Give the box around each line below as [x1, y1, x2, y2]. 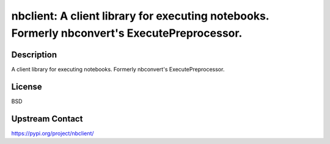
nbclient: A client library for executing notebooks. [11, 9, 269, 23]
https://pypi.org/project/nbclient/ [11, 129, 94, 137]
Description [11, 49, 57, 60]
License [11, 81, 42, 92]
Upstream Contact [11, 113, 83, 124]
